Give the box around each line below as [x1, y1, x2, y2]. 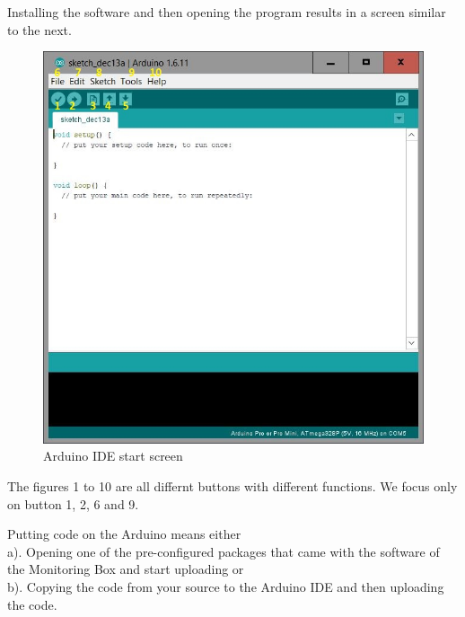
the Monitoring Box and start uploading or [7, 560, 244, 578]
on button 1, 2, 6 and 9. [7, 494, 139, 513]
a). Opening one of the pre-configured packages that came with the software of [7, 542, 440, 560]
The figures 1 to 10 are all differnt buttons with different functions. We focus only [7, 476, 458, 495]
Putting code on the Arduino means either [7, 524, 241, 543]
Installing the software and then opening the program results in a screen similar [7, 3, 446, 21]
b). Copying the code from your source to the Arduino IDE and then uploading [7, 577, 444, 595]
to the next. [7, 20, 72, 39]
